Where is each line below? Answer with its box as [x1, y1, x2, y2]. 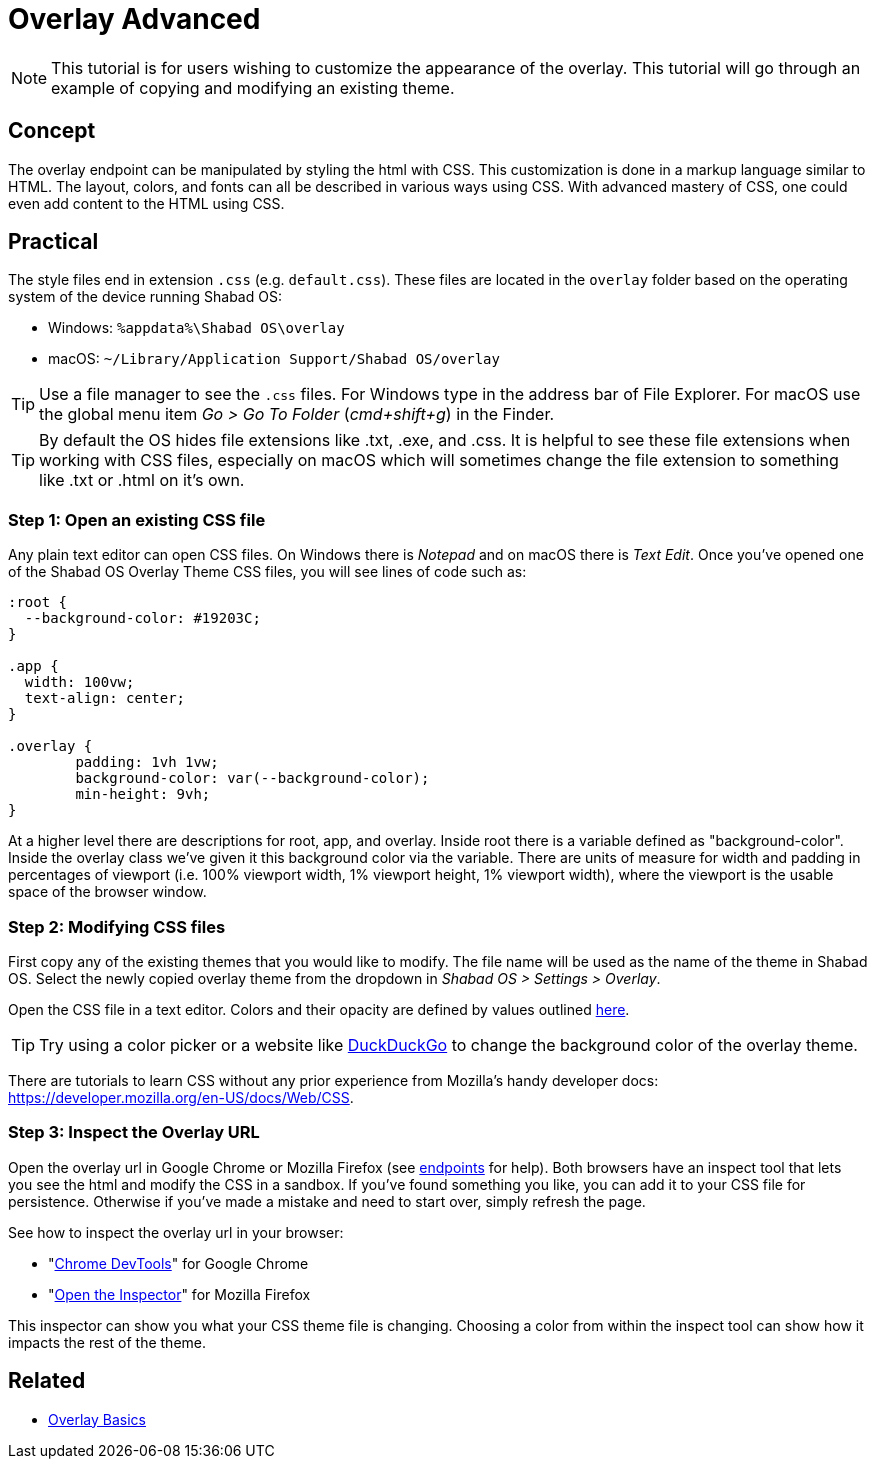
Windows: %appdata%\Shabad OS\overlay [48, 319, 345, 337]
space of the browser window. [8, 883, 207, 901]
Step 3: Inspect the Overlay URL [8, 1122, 260, 1143]
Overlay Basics [48, 1410, 146, 1428]
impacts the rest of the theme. [8, 1333, 207, 1351]
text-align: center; [24, 690, 186, 707]
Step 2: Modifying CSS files [8, 916, 226, 937]
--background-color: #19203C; [24, 610, 261, 627]
